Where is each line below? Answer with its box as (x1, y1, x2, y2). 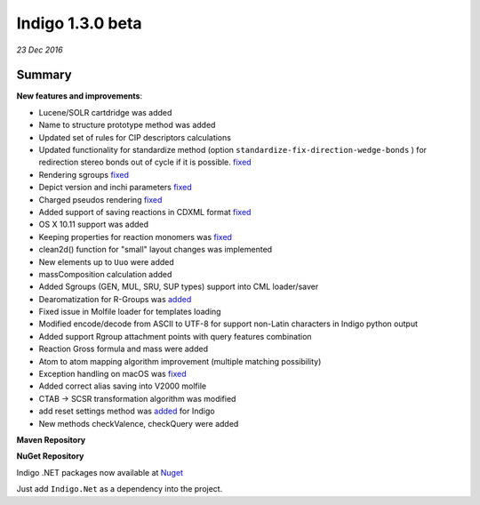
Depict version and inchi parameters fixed (38, 182, 193, 193)
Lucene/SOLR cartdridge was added (38, 107, 172, 117)
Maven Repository (16, 435, 86, 445)
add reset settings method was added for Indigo (38, 405, 215, 417)
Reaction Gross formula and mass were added (38, 343, 209, 355)
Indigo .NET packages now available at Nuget (16, 467, 184, 477)
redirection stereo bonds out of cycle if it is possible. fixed (38, 156, 252, 168)
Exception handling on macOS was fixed (38, 369, 187, 380)
